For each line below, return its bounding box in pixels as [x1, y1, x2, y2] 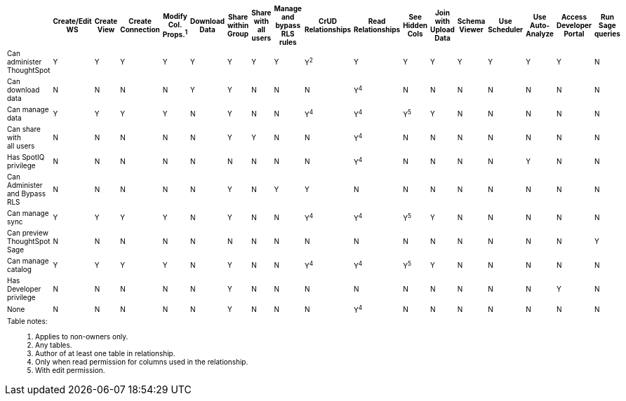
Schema [457, 17, 486, 25]
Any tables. [35, 341, 72, 350]
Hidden [403, 21, 428, 29]
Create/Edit [53, 17, 92, 25]
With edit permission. [35, 366, 105, 375]
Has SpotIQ [7, 153, 45, 161]
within [227, 21, 249, 29]
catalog [7, 265, 32, 273]
